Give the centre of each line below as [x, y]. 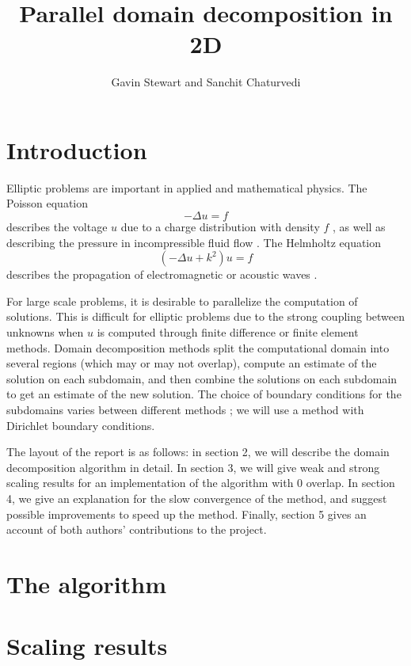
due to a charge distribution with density [220, 227]
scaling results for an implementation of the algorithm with [150, 483]
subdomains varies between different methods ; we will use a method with [185, 409]
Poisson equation [48, 203]
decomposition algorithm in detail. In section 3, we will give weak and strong [193, 467]
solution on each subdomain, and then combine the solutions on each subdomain [202, 378]
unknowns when [45, 332]
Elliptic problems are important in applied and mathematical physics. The [187, 187]
